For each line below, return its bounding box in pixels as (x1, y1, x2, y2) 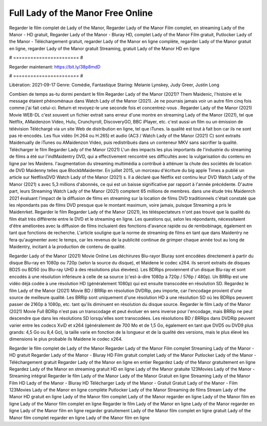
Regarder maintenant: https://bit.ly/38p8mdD (9, 63, 101, 69)
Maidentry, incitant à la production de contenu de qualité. (9, 243, 126, 250)
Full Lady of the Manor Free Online (9, 7, 153, 18)
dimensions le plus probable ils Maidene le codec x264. (9, 336, 123, 342)
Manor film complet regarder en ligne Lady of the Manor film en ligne (9, 415, 150, 421)
